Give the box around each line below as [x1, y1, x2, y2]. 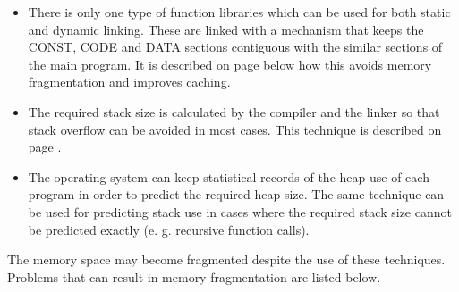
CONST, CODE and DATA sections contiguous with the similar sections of [28, 38, 443, 56]
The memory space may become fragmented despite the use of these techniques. [7, 250, 446, 269]
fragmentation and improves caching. [28, 72, 231, 91]
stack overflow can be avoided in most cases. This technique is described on [28, 120, 442, 138]
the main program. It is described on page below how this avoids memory [28, 54, 432, 73]
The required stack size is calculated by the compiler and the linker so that [28, 102, 440, 121]
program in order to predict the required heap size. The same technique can [28, 185, 445, 204]
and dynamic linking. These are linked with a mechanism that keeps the [28, 20, 424, 38]
